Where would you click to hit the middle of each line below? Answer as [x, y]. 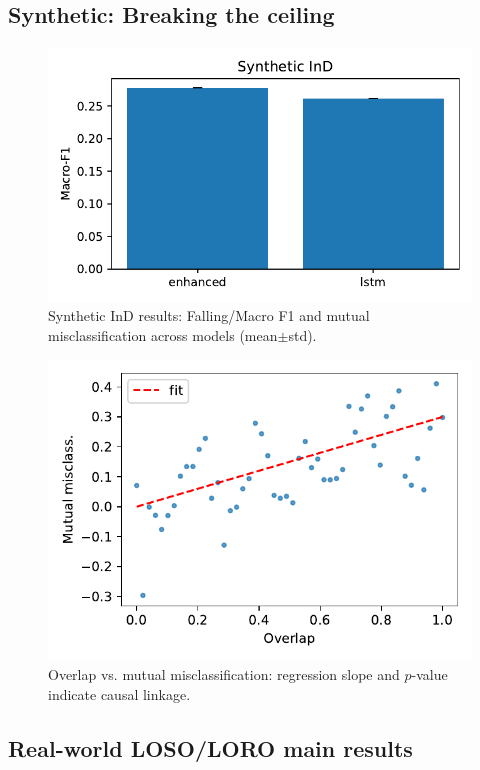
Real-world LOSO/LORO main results [210, 748]
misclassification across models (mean [163, 334]
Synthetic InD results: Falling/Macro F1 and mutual [209, 315]
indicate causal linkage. [119, 694]
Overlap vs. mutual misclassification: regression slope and [224, 674]
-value [429, 674]
